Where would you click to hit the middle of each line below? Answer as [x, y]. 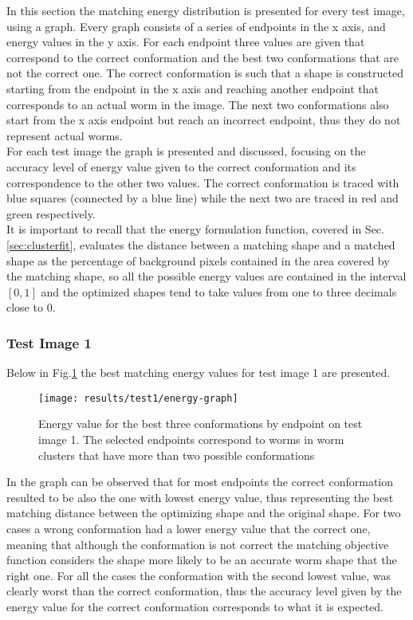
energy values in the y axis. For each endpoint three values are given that [186, 42]
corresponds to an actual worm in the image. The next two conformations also [198, 104]
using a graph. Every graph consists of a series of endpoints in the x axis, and [196, 26]
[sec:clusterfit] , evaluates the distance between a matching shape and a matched [201, 244]
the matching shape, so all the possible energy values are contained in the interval [206, 276]
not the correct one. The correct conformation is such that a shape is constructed [205, 73]
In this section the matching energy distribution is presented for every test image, [206, 10]
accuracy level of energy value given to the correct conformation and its [181, 166]
